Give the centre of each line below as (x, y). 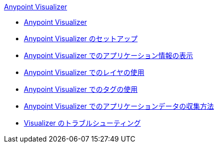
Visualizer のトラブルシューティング (82, 123)
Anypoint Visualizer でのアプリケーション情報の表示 (109, 55)
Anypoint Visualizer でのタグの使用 (81, 89)
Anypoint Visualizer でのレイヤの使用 (84, 72)
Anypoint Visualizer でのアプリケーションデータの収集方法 (119, 106)
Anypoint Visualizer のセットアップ (81, 38)
